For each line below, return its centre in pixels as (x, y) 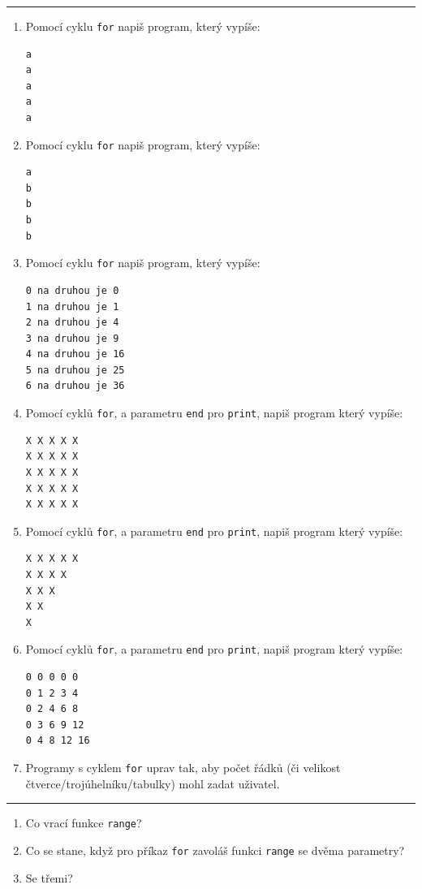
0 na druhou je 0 (72, 290)
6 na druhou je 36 (75, 386)
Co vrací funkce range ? (84, 823)
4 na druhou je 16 (75, 354)
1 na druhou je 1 (72, 306)
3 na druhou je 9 (72, 338)
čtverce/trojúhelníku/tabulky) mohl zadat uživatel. (153, 783)
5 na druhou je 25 (75, 370)
